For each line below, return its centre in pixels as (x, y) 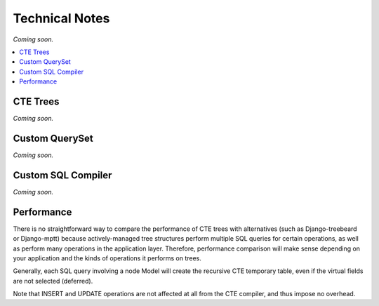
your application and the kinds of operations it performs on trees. (107, 258)
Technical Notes (61, 18)
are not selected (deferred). (53, 281)
